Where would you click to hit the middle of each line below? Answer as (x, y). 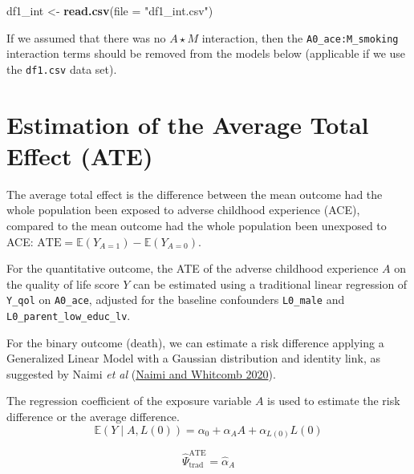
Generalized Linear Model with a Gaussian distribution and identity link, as (193, 358)
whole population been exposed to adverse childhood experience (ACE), (183, 210)
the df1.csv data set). (62, 69)
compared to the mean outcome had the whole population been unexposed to (197, 225)
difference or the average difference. (93, 417)
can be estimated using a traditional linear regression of (270, 284)
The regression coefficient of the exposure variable (129, 401)
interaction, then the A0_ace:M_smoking (300, 37)
